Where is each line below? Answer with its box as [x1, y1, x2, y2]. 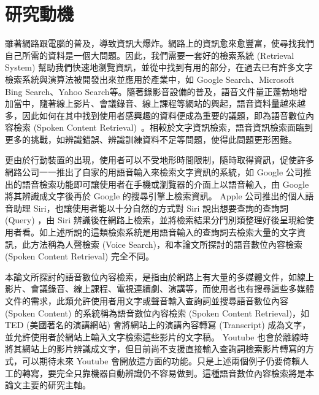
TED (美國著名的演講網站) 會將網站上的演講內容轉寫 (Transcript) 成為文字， [5, 318, 311, 331]
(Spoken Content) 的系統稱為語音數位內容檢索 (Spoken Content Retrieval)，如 [5, 306, 310, 319]
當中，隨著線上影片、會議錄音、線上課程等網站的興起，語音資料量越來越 [13, 97, 306, 110]
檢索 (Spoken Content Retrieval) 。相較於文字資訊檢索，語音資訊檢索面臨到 [13, 121, 313, 134]
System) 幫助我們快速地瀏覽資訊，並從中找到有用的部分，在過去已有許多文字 [5, 61, 313, 74]
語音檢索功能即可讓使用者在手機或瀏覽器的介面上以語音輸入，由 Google [21, 177, 309, 190]
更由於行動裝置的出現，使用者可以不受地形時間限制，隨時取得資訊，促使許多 [5, 153, 314, 166]
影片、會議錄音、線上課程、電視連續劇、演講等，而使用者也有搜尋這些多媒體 [5, 282, 314, 295]
